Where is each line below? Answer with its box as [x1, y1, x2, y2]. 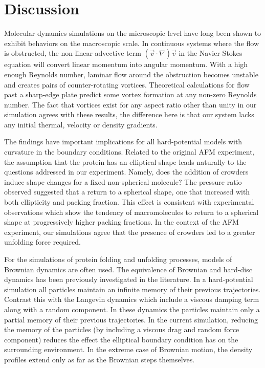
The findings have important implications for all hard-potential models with [4, 136, 242, 147]
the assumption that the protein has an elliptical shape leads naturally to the [4, 156, 247, 167]
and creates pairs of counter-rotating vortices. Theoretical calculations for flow [4, 79, 250, 90]
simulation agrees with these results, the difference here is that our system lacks [4, 109, 254, 120]
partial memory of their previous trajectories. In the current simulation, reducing [4, 314, 258, 324]
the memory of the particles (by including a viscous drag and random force [4, 324, 239, 335]
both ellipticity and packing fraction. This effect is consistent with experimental [4, 197, 254, 207]
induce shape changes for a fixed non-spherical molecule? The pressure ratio [4, 176, 242, 187]
